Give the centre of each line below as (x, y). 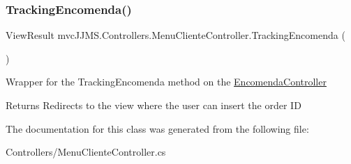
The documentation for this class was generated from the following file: (157, 128)
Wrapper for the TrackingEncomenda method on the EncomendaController (166, 82)
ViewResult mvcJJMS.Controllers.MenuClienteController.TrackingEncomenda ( (175, 35)
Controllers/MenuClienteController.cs (86, 152)
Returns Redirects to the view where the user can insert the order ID (154, 105)
